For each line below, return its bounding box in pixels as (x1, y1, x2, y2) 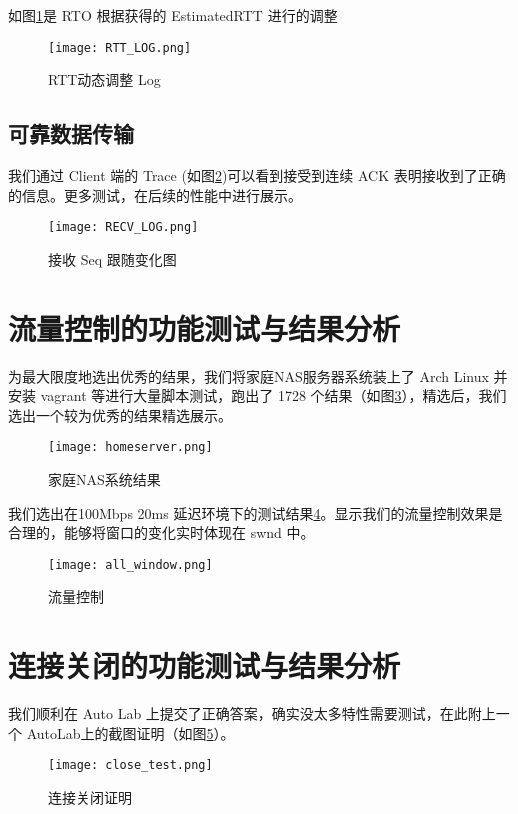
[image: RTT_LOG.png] (48, 40, 192, 55)
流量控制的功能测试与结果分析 (8, 307, 401, 348)
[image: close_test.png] (48, 758, 213, 773)
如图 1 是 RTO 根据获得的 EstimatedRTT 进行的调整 (8, 5, 338, 25)
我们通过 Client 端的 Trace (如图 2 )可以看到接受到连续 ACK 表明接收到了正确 (8, 165, 506, 186)
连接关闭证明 (48, 787, 132, 808)
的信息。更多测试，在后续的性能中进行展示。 (8, 184, 302, 205)
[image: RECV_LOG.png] (48, 220, 199, 235)
